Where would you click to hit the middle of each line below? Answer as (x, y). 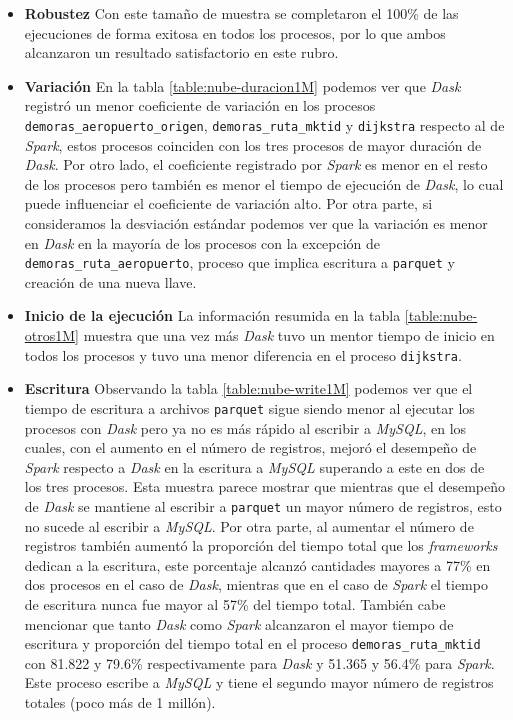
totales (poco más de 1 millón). (120, 701)
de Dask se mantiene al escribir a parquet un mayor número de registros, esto (263, 505)
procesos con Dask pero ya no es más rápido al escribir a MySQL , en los (245, 427)
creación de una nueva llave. (110, 281)
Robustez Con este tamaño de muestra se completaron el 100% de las (241, 13)
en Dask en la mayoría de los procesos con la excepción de (202, 242)
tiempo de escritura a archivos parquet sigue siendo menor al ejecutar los (249, 407)
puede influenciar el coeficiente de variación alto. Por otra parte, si (228, 203)
